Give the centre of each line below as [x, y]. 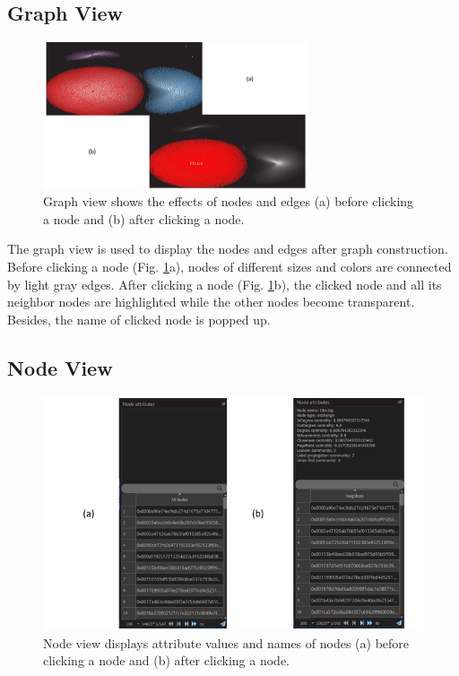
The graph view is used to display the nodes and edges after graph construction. [228, 249]
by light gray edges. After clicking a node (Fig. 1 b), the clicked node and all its [225, 284]
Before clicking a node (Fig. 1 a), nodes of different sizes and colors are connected [229, 266]
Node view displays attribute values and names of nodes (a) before [226, 642]
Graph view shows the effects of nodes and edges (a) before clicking [229, 201]
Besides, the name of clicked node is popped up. [139, 319]
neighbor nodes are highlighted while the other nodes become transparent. [211, 302]
